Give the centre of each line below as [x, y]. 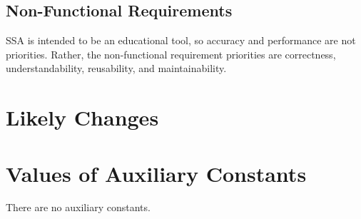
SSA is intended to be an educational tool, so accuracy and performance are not [181, 40]
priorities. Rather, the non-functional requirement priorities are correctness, [171, 54]
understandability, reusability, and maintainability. [116, 68]
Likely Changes [82, 117]
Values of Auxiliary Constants [156, 173]
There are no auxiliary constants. [78, 207]
